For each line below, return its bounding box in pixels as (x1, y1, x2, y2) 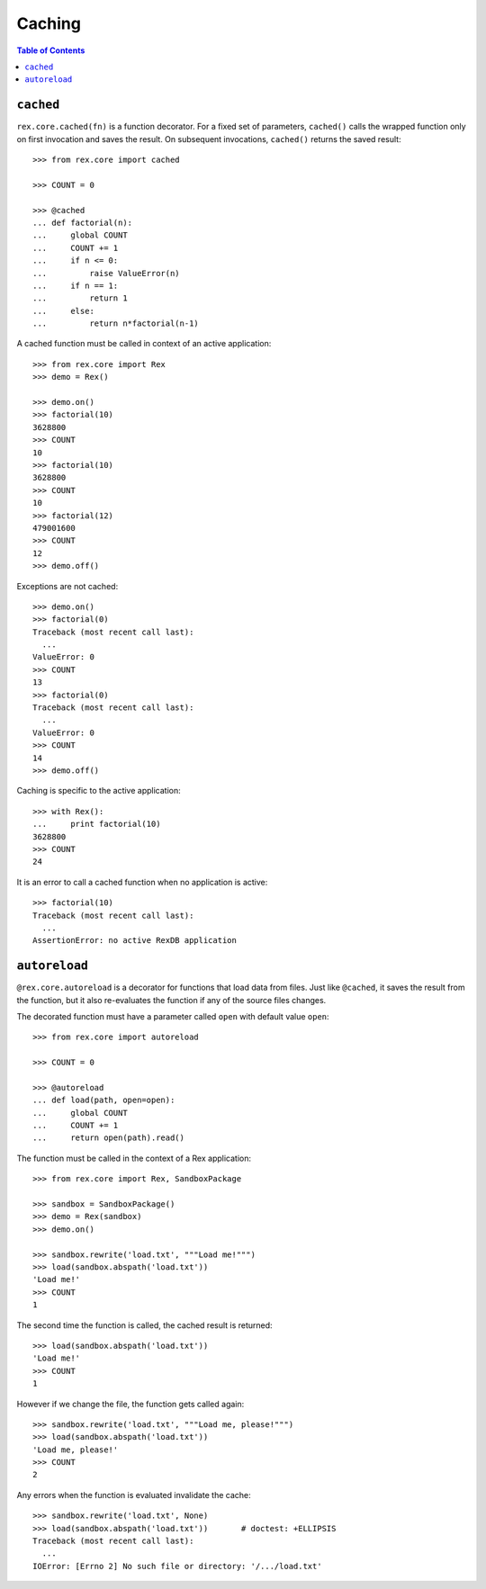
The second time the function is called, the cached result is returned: (16, 1319, 274, 1331)
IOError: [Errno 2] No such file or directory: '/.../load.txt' (32, 1561, 323, 1571)
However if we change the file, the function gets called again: (16, 1398, 245, 1409)
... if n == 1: (32, 280, 119, 291)
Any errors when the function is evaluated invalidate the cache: (16, 1489, 251, 1500)
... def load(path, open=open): (32, 1095, 175, 1106)
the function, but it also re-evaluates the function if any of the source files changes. (16, 994, 327, 1005)
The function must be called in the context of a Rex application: (16, 1153, 252, 1163)
